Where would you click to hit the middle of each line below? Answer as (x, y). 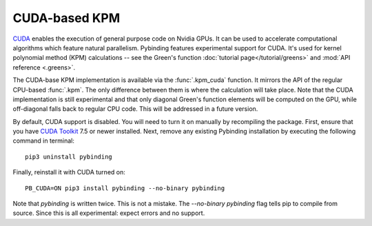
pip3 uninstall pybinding (69, 156)
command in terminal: (44, 141)
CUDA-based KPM (66, 18)
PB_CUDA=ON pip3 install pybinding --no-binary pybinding (125, 188)
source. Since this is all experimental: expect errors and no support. (109, 213)
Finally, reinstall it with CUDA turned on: (69, 172)
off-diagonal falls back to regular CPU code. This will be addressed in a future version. (135, 109)
